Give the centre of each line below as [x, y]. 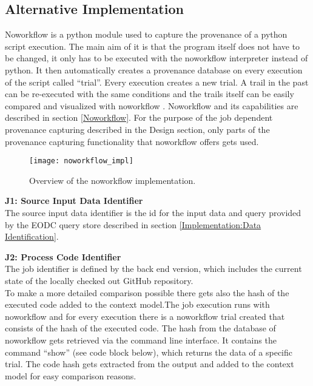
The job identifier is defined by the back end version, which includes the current [153, 269]
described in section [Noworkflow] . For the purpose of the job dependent [139, 117]
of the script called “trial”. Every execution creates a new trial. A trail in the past [157, 82]
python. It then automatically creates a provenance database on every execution [154, 69]
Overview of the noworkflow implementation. [113, 180]
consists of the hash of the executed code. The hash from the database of [140, 328]
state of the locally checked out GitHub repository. [99, 280]
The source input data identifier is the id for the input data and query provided [153, 212]
